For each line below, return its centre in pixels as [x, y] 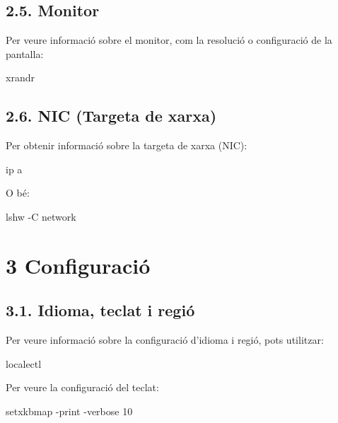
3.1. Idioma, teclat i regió [100, 310]
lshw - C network [41, 216]
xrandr [20, 77]
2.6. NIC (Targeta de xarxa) [111, 116]
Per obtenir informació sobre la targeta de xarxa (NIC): [127, 145]
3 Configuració [78, 265]
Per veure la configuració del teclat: [82, 387]
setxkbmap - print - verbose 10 [69, 411]
